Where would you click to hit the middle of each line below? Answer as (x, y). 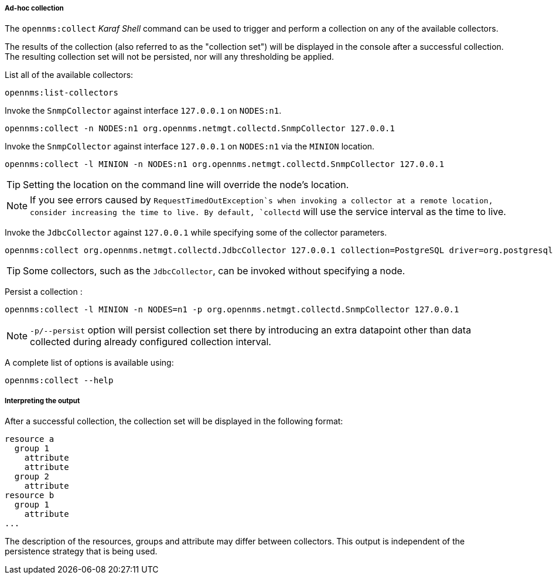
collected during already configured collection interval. (151, 342)
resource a (30, 439)
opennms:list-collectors (62, 93)
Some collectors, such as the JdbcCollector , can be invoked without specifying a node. (214, 271)
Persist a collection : (44, 292)
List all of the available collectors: (69, 75)
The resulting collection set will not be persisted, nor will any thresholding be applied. (170, 57)
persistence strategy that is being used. (81, 551)
